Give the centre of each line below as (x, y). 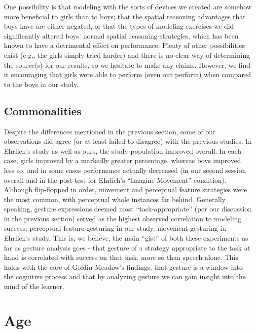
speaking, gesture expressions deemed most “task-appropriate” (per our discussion (128, 209)
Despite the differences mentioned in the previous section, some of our (110, 131)
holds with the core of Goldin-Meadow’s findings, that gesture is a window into (123, 267)
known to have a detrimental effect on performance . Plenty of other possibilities (125, 45)
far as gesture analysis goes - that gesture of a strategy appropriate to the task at (127, 247)
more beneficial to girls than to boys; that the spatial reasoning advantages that (125, 16)
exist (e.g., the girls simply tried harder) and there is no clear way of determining (127, 55)
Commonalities (43, 110)
